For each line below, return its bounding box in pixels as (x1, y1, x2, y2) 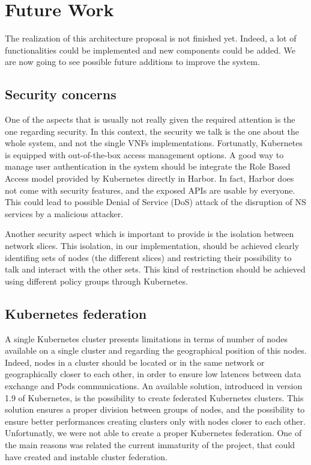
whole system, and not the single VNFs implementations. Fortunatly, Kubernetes (5, 137, 303, 149)
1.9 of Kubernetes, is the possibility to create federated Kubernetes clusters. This (5, 391, 304, 404)
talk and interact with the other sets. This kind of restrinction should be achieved (5, 263, 306, 276)
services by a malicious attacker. (5, 207, 124, 220)
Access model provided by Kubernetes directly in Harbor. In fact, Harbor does (5, 172, 294, 185)
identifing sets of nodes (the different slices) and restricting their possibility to (5, 251, 292, 263)
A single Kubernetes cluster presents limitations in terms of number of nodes (5, 332, 288, 345)
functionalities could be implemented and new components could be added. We (5, 43, 295, 56)
